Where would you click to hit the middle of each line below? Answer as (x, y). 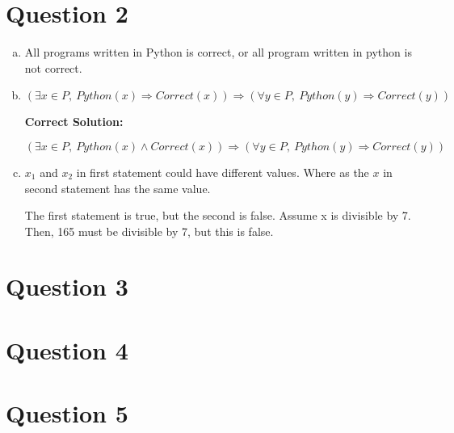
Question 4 (67, 349)
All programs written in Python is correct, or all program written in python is (218, 52)
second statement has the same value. (118, 188)
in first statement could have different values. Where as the (223, 172)
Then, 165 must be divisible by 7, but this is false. (149, 231)
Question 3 (67, 286)
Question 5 (67, 413)
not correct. (53, 67)
